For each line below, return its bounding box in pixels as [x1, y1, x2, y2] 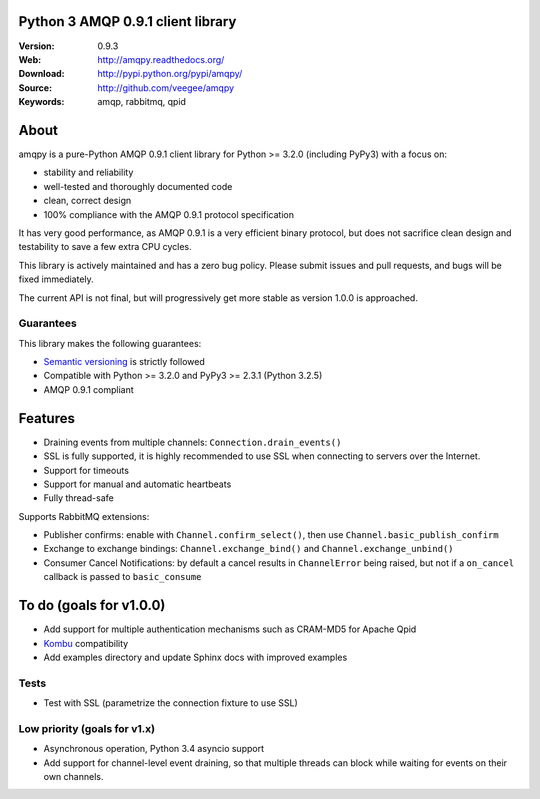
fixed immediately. [18, 273, 94, 285]
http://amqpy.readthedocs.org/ [97, 53, 225, 65]
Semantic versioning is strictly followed [43, 356, 205, 368]
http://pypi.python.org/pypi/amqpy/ [97, 68, 243, 80]
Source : [18, 81, 53, 94]
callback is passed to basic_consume [43, 571, 202, 583]
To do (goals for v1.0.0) [18, 597, 166, 614]
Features [18, 410, 75, 427]
